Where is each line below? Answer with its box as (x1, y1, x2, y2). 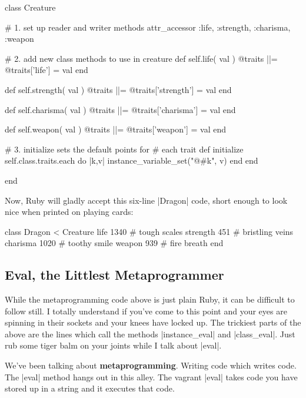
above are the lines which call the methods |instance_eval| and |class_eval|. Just (5, 327, 295, 340)
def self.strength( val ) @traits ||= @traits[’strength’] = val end (5, 83, 232, 95)
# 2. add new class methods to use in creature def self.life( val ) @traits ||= (5, 52, 278, 64)
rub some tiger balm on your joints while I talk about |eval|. (5, 339, 222, 351)
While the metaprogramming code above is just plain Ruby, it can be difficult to (5, 293, 295, 306)
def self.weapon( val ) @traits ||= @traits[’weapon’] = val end (5, 123, 226, 135)
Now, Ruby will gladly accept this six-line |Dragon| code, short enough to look (5, 194, 288, 206)
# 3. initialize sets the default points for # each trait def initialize (5, 142, 244, 155)
